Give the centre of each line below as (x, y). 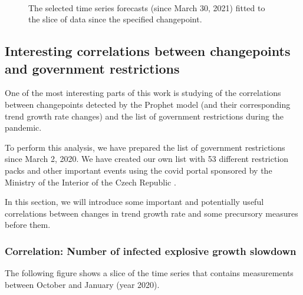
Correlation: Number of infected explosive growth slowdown (151, 251)
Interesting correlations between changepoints (148, 51)
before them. (28, 225)
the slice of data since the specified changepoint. (115, 19)
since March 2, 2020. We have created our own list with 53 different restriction (147, 159)
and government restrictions (92, 68)
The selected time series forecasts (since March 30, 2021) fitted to (147, 7)
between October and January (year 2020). (82, 284)
